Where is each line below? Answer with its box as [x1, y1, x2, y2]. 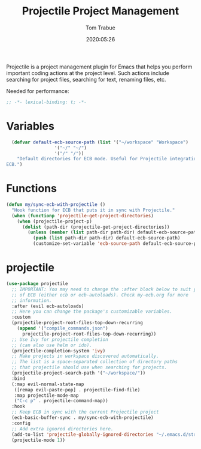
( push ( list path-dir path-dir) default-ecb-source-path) [32, 235, 181, 241]
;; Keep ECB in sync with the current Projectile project [11, 409, 160, 415]
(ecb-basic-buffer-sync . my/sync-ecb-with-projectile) [11, 415, 154, 421]
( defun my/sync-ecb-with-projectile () [6, 202, 106, 208]
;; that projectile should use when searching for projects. [11, 364, 167, 370]
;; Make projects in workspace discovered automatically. [11, 353, 160, 360]
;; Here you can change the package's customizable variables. [11, 309, 172, 315]
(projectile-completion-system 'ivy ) [11, 348, 106, 354]
